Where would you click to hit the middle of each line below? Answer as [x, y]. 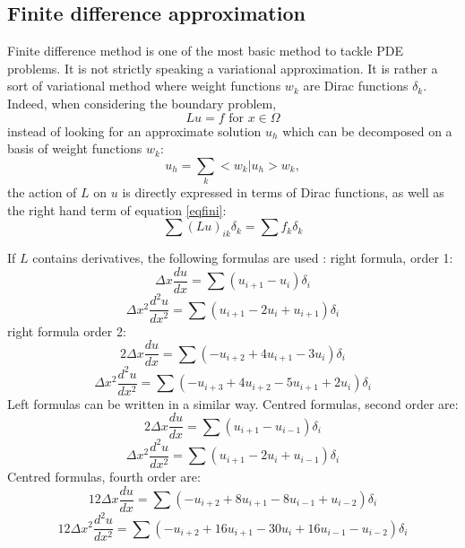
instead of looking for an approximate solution [134, 130]
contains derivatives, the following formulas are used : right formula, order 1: [243, 258]
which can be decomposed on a [367, 130]
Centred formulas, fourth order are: [104, 476]
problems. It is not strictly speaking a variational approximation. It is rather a [223, 68]
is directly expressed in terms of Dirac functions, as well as [283, 192]
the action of [42, 192]
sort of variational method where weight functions [144, 86]
